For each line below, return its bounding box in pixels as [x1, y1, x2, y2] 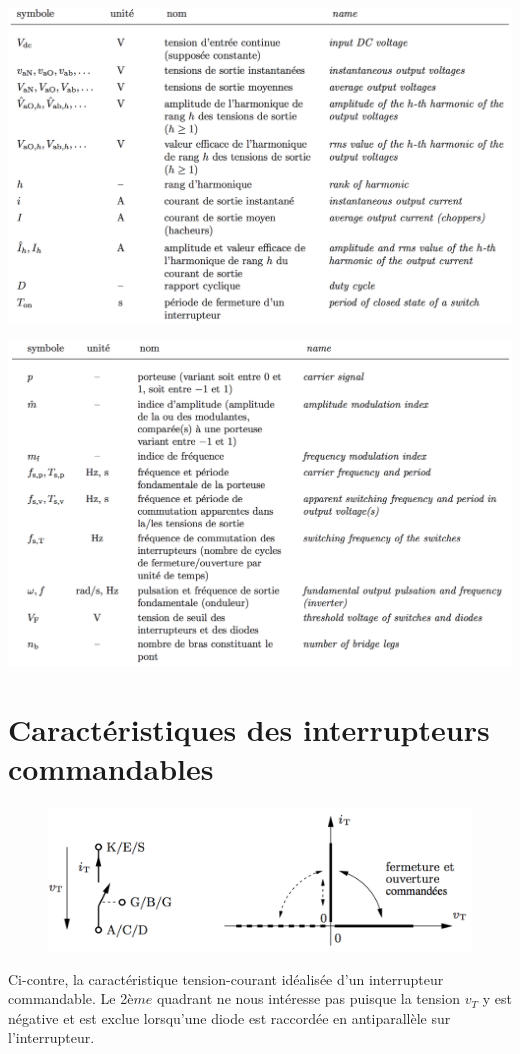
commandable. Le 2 [8, 988, 128, 1009]
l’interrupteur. [8, 1027, 95, 1048]
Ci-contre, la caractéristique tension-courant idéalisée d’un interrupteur [8, 968, 444, 989]
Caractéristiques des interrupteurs [8, 709, 490, 750]
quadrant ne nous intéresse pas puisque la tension [156, 988, 460, 1009]
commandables [8, 748, 214, 789]
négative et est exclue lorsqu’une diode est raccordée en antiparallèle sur [8, 1007, 451, 1028]
